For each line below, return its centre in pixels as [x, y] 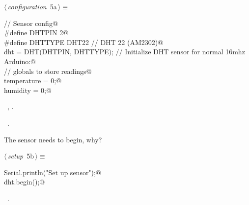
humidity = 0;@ [28, 90]
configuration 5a [32, 6]
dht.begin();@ [25, 182]
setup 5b [21, 156]
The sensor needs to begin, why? [53, 139]
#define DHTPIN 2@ [36, 33]
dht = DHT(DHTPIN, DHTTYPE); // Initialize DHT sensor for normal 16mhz [124, 52]
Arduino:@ [20, 61]
